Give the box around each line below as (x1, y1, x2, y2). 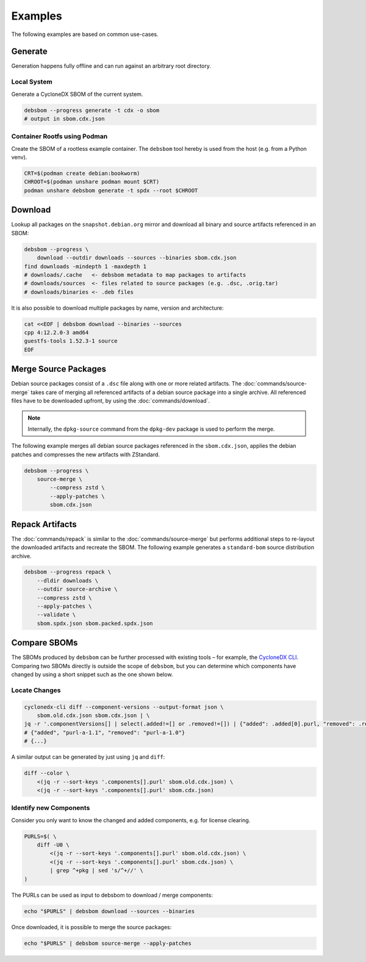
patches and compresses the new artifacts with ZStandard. (11, 451, 160, 458)
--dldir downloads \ (37, 577, 99, 584)
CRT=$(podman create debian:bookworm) (24, 170, 140, 177)
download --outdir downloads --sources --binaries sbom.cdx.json (37, 254, 237, 261)
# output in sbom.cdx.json (24, 115, 105, 122)
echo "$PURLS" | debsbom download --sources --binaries (24, 908, 195, 914)
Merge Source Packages (11, 364, 107, 374)
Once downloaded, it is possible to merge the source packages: (11, 923, 172, 931)
